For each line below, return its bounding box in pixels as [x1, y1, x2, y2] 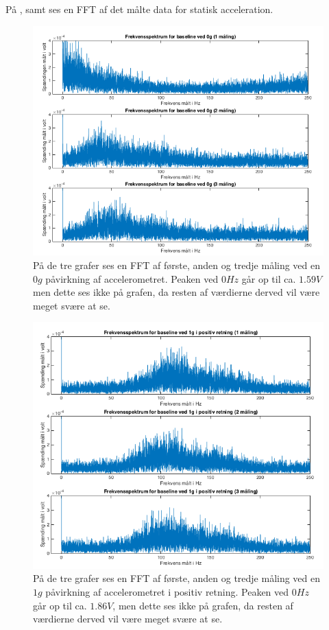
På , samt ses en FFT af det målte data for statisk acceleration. [5, 2, 273, 16]
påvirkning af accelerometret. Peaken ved [45, 271, 219, 285]
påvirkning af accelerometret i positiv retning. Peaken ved [45, 584, 289, 598]
